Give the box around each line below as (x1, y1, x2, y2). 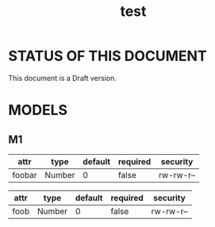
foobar (12, 169, 37, 180)
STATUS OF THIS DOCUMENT (8, 47, 208, 65)
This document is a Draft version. (8, 73, 117, 83)
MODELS (8, 102, 68, 119)
